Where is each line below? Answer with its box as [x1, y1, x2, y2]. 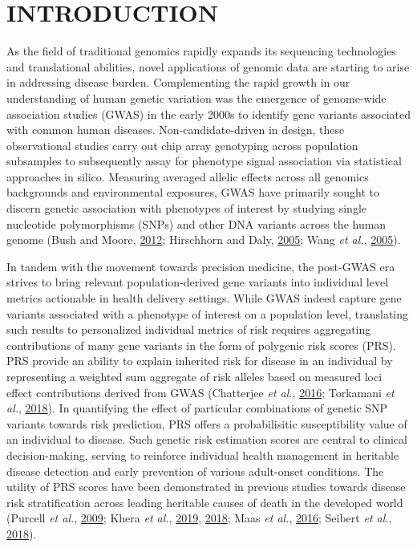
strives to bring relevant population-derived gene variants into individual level [6, 274, 389, 290]
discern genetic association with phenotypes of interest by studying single [6, 200, 367, 217]
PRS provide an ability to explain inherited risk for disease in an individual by [6, 352, 393, 369]
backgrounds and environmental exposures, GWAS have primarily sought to [6, 184, 379, 201]
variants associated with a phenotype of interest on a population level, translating [6, 305, 409, 322]
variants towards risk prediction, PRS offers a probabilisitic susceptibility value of [6, 415, 407, 432]
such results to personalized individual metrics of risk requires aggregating [6, 321, 371, 338]
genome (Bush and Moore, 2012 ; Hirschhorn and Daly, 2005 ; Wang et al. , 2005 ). [6, 231, 401, 248]
